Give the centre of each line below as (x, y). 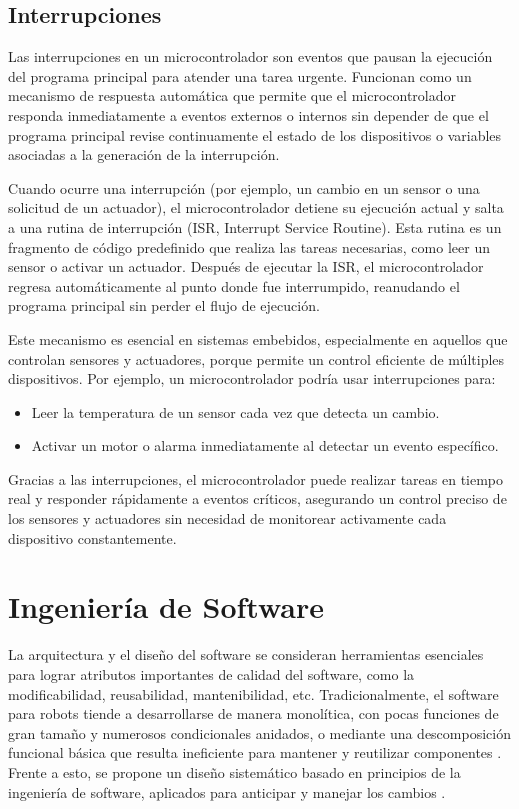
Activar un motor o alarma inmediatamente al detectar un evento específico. (265, 445)
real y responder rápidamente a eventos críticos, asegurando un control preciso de (257, 498)
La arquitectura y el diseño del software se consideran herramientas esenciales (246, 654)
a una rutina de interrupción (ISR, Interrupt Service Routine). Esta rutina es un (255, 226)
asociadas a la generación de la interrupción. (144, 154)
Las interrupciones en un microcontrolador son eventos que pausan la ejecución (250, 56)
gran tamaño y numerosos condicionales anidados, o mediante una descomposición (259, 732)
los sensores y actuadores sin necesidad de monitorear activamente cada (227, 518)
